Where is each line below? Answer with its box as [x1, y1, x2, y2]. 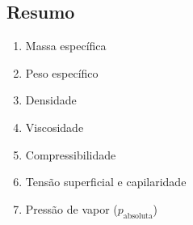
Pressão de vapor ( [25, 200, 118, 217]
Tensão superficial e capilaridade [25, 173, 187, 190]
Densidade [25, 91, 77, 108]
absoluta [123, 211, 153, 220]
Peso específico [25, 64, 99, 81]
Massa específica [25, 37, 107, 54]
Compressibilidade [25, 146, 116, 163]
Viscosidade [25, 118, 84, 135]
